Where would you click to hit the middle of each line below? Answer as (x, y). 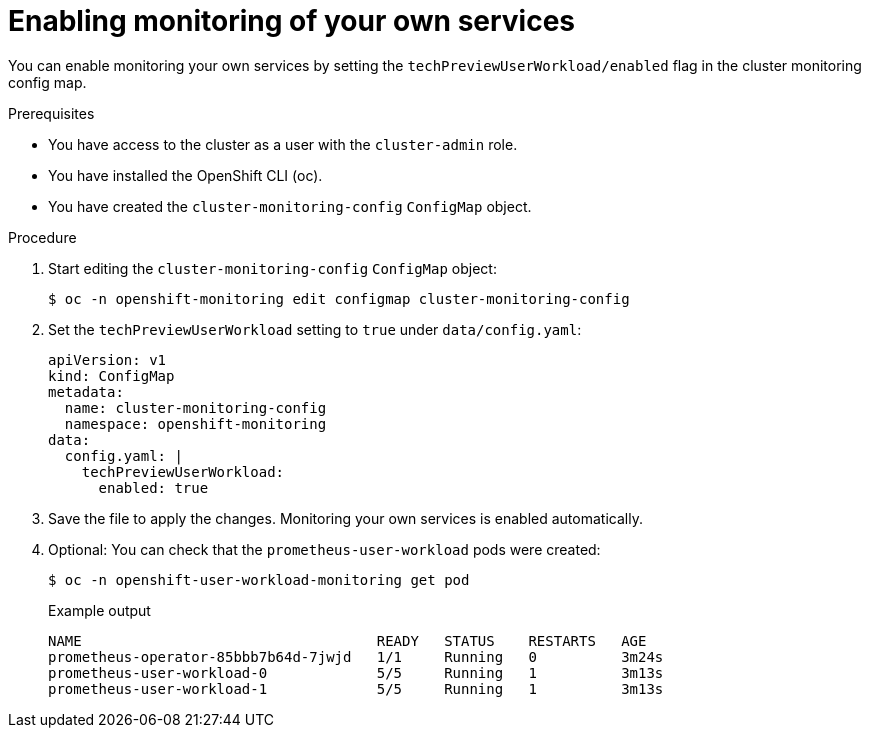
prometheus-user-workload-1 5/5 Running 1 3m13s (356, 688)
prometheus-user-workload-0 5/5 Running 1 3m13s (356, 672)
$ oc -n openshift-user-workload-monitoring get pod (259, 579)
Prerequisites (51, 113)
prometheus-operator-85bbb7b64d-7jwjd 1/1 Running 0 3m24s (356, 656)
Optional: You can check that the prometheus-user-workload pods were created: (324, 549)
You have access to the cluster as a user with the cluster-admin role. (283, 144)
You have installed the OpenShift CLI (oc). (185, 175)
